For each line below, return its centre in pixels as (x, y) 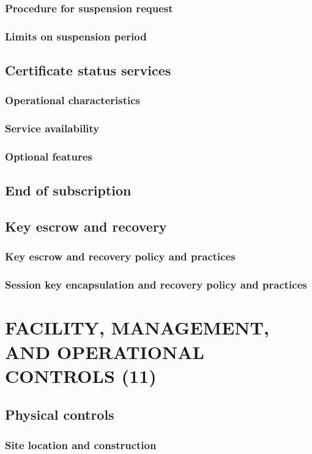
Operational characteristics (72, 100)
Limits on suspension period (76, 36)
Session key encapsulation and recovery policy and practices (156, 285)
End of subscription (68, 190)
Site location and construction (81, 445)
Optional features (49, 157)
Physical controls (60, 414)
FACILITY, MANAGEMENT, (137, 327)
